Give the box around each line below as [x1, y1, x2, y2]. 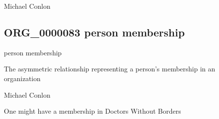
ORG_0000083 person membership [4, 24, 185, 39]
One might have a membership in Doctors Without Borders [4, 106, 181, 116]
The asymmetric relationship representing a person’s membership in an [4, 64, 216, 74]
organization [4, 73, 41, 83]
